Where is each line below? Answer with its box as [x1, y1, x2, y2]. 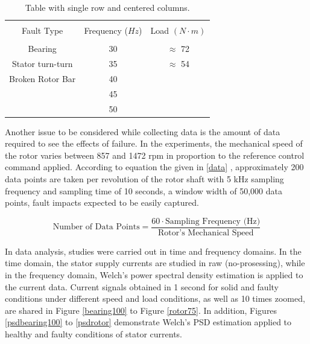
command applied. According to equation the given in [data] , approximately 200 [5, 161, 304, 173]
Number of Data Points [52, 223, 140, 232]
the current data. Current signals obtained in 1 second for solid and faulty [5, 280, 279, 293]
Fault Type [22, 24, 63, 37]
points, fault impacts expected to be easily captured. [5, 196, 199, 209]
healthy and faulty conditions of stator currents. [5, 328, 182, 340]
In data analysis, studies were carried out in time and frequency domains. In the [5, 244, 302, 257]
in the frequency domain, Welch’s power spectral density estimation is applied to [5, 269, 303, 281]
